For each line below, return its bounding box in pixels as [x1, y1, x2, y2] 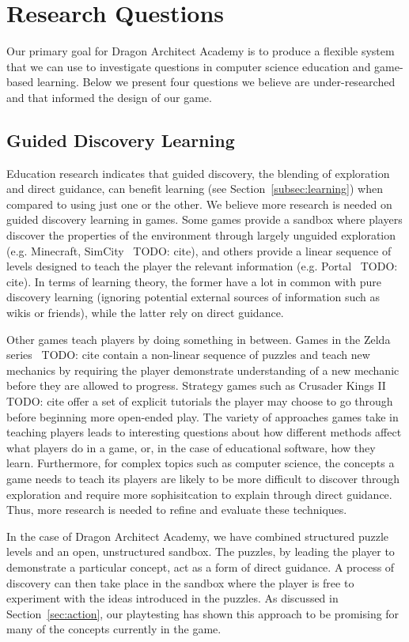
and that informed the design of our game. [6, 89, 212, 105]
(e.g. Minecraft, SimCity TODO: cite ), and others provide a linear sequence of [6, 242, 392, 259]
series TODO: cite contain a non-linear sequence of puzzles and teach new [6, 346, 370, 363]
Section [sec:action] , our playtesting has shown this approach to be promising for [6, 605, 400, 621]
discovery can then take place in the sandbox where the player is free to [6, 574, 354, 591]
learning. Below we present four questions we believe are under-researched [36, 74, 396, 90]
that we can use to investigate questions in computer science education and [6, 58, 371, 74]
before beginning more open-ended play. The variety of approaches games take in [6, 408, 399, 425]
